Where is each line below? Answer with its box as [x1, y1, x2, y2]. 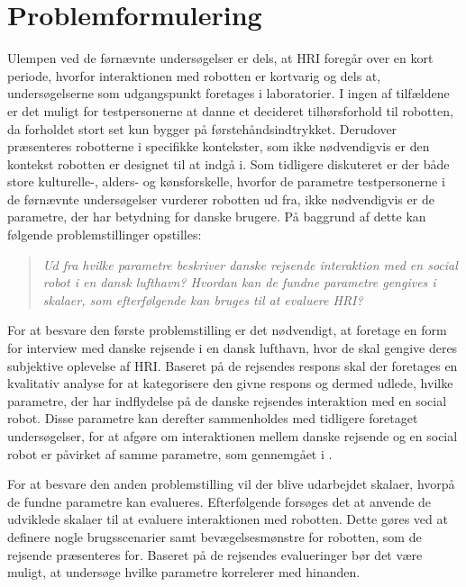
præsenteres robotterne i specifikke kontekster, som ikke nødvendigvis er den [7, 137, 430, 156]
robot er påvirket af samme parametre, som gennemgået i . [7, 444, 333, 463]
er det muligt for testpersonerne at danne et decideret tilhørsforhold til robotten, [7, 101, 453, 120]
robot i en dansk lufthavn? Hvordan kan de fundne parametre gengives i [42, 273, 436, 292]
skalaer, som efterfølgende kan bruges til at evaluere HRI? [42, 290, 363, 309]
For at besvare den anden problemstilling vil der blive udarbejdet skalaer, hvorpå [7, 474, 455, 493]
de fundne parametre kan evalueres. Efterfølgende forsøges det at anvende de [7, 492, 432, 510]
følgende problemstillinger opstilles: [7, 225, 202, 244]
